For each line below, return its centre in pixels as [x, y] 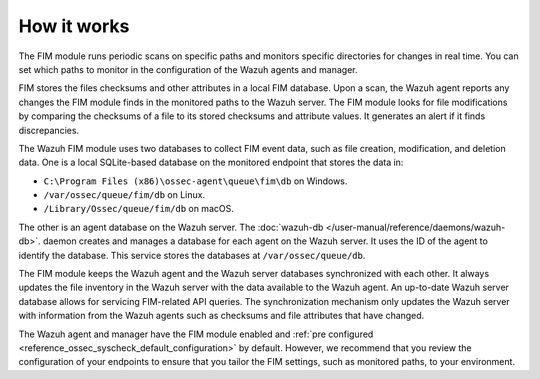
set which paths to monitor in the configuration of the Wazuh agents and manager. [188, 69]
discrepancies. [49, 130]
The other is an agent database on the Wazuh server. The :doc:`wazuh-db [171, 227]
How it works [74, 26]
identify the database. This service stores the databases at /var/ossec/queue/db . [192, 255]
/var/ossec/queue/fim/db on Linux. [124, 195]
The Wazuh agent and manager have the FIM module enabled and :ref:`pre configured [196, 334]
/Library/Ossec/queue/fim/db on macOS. [138, 209]
